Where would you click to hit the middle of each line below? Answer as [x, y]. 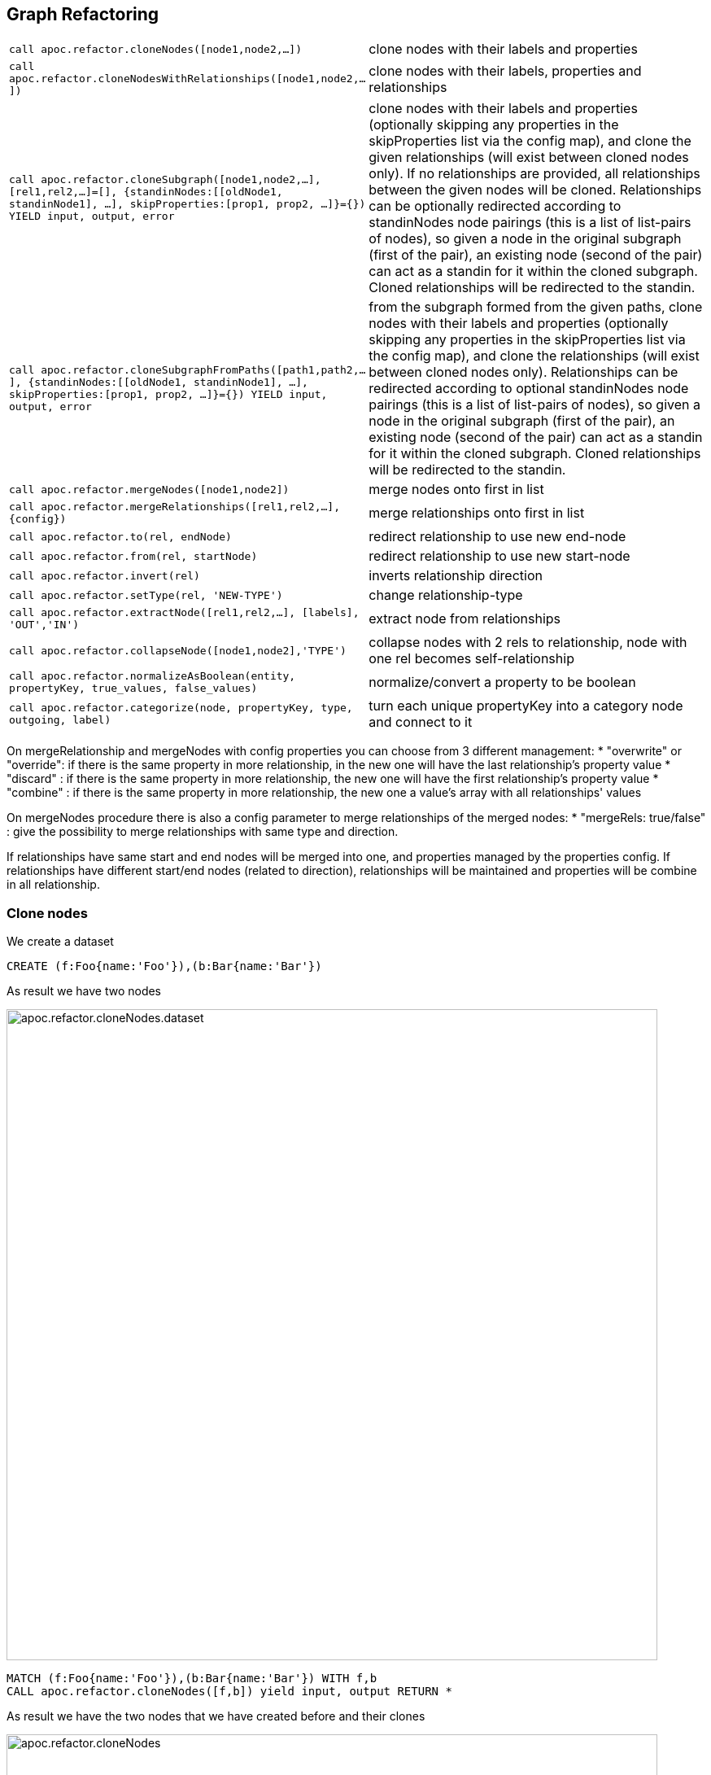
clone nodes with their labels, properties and [505, 70]
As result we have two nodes [84, 991]
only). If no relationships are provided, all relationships [534, 174]
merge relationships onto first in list [477, 513]
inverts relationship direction [456, 576]
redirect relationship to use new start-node [499, 556]
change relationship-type [446, 595]
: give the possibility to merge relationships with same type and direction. [203, 832]
